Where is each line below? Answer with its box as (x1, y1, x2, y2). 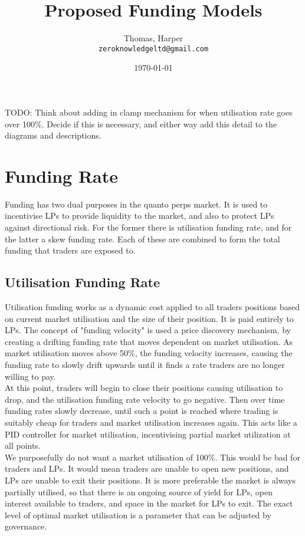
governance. (5, 520, 47, 532)
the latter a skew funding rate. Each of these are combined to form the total (5, 232, 280, 245)
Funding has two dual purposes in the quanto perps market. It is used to (5, 198, 268, 210)
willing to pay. (5, 370, 56, 382)
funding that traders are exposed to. (5, 244, 136, 257)
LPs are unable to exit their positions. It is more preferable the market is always (5, 473, 296, 486)
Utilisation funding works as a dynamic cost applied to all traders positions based (5, 301, 300, 313)
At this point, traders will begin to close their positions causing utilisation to (5, 382, 283, 394)
